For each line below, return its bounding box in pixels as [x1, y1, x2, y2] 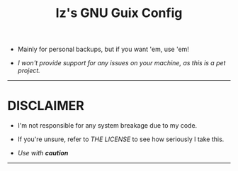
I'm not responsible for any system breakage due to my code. [17, 121, 198, 130]
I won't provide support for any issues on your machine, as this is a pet [17, 59, 226, 67]
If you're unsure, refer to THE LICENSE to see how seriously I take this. [17, 135, 225, 143]
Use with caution [17, 149, 69, 158]
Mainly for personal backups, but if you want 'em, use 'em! [17, 45, 190, 54]
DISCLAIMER [7, 98, 85, 114]
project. [17, 66, 40, 75]
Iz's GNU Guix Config [55, 5, 183, 21]
